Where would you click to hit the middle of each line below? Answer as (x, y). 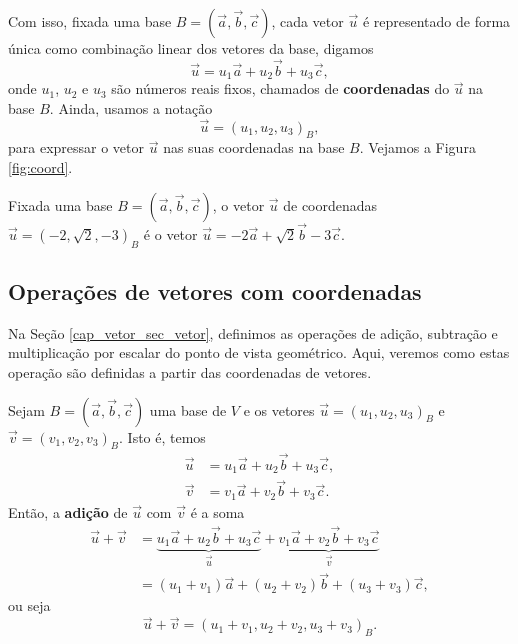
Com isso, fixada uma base (90, 21)
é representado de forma (436, 21)
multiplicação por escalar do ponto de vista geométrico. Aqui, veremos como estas (259, 352)
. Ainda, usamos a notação (131, 107)
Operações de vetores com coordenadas (215, 291)
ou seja (29, 605)
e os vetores (279, 409)
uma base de (188, 409)
